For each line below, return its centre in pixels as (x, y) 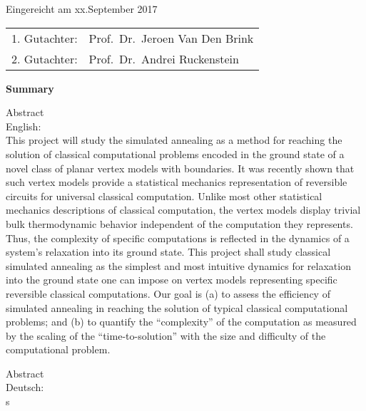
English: (24, 126)
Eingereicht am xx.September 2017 (82, 9)
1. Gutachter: (45, 38)
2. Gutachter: (45, 58)
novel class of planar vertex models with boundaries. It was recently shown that (180, 168)
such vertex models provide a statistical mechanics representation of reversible (177, 182)
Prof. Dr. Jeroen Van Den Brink (171, 38)
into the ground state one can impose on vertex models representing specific (172, 280)
